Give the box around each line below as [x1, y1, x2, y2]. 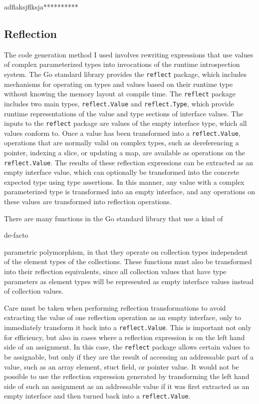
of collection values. [4, 286, 64, 296]
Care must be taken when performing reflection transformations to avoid [4, 302, 226, 313]
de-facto [4, 230, 28, 240]
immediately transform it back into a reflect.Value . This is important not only [4, 322, 252, 333]
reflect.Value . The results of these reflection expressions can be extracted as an [4, 157, 253, 167]
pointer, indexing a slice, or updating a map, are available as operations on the [4, 147, 246, 158]
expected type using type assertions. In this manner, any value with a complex [4, 176, 245, 187]
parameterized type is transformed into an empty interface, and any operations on [4, 186, 255, 197]
